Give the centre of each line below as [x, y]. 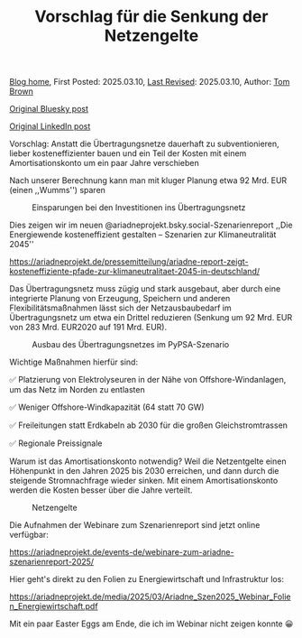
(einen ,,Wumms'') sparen [58, 190]
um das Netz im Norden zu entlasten [78, 390]
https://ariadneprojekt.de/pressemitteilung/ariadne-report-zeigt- [129, 262]
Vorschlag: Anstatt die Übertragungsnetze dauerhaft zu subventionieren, [144, 144]
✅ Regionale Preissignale [56, 443]
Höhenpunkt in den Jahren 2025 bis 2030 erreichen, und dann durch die [144, 471]
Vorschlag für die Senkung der [151, 17]
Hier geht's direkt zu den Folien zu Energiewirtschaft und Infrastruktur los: [146, 579]
